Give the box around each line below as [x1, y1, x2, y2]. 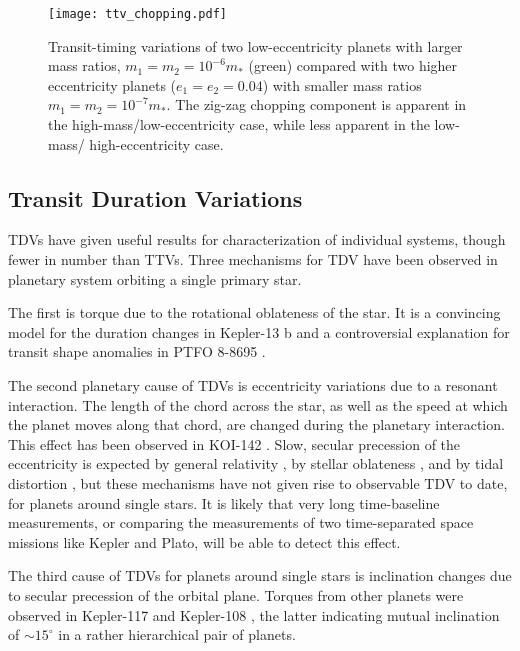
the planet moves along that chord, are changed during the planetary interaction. [8, 414, 505, 435]
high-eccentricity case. [89, 133, 224, 154]
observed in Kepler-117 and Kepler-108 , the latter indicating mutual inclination [8, 604, 500, 625]
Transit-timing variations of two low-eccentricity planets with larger [48, 35, 463, 56]
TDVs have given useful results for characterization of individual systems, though [8, 229, 506, 250]
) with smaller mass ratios [262, 74, 422, 95]
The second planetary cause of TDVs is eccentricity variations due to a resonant [8, 374, 498, 395]
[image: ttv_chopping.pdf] [48, 7, 227, 21]
